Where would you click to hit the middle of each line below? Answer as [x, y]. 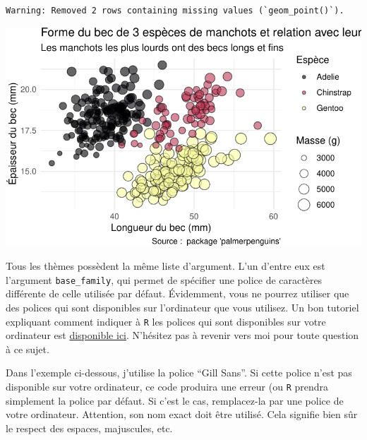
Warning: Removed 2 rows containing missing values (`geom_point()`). [175, 11]
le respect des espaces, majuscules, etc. [89, 428]
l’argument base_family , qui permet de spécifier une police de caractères [164, 279]
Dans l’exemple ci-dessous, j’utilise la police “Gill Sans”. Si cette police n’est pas [179, 373]
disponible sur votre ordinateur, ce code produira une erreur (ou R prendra [167, 387]
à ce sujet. [28, 349]
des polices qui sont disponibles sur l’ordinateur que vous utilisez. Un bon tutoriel [182, 308]
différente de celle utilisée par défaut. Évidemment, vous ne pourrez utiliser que [178, 293]
